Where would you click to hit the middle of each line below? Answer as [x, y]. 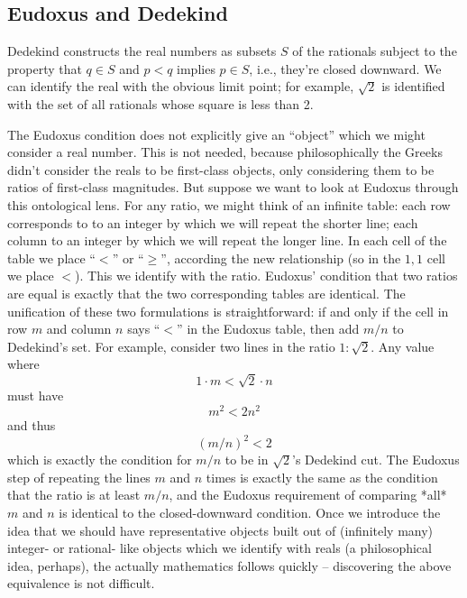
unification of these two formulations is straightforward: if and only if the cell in [228, 311]
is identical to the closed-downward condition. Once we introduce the [250, 512]
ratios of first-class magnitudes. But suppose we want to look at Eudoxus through [233, 187]
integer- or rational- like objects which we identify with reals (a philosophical [220, 548]
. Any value [403, 346]
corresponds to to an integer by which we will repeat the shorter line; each [213, 222]
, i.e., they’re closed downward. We [345, 68]
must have [36, 396]
